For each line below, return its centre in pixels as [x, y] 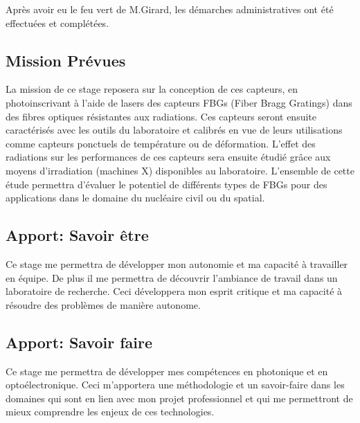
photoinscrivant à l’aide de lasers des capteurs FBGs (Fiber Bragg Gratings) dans [179, 102]
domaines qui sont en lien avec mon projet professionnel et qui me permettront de [179, 398]
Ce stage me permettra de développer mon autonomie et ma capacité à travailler [177, 263]
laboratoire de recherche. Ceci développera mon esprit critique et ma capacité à [174, 291]
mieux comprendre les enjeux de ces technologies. [110, 412]
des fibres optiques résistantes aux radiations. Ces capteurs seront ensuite [161, 116]
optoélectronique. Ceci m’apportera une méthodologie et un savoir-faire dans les [175, 385]
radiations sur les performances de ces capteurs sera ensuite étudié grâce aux [168, 157]
